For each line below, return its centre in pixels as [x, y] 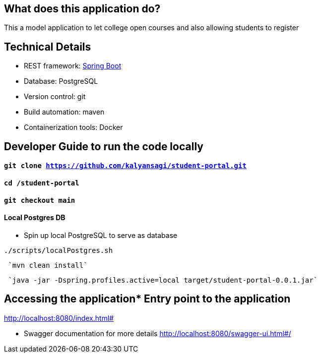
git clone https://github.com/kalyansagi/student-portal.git [125, 166]
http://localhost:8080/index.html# [59, 318]
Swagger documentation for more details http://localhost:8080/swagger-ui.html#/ [158, 333]
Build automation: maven [64, 112]
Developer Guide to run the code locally [104, 146]
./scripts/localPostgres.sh [59, 250]
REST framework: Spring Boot [73, 66]
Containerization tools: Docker [73, 127]
